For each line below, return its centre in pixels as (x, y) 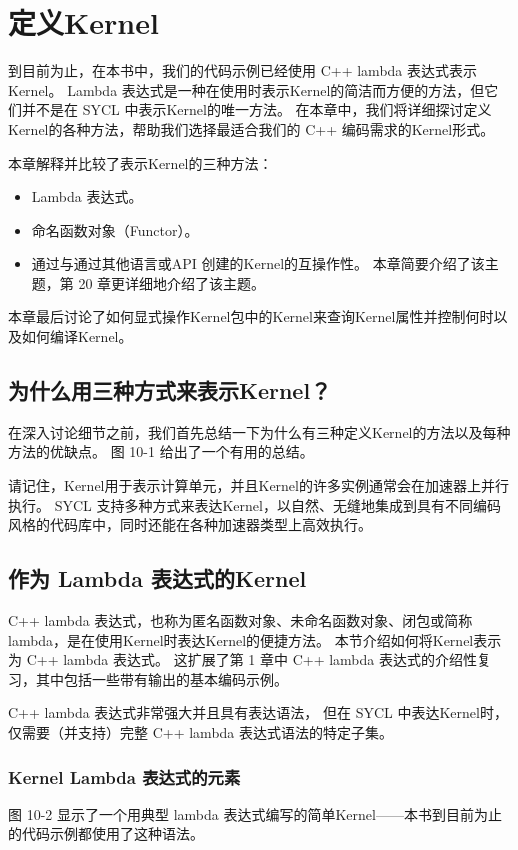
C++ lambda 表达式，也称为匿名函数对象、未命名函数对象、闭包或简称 (240, 620)
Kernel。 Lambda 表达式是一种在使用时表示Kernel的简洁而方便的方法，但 (246, 89)
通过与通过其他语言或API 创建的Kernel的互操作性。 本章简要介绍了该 (258, 263)
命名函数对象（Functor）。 (115, 229)
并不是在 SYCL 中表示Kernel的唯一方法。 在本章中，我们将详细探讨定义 (256, 109)
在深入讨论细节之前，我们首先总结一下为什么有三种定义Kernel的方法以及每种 (259, 431)
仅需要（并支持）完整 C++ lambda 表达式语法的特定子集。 (200, 732)
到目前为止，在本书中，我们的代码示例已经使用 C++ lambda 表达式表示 (242, 70)
